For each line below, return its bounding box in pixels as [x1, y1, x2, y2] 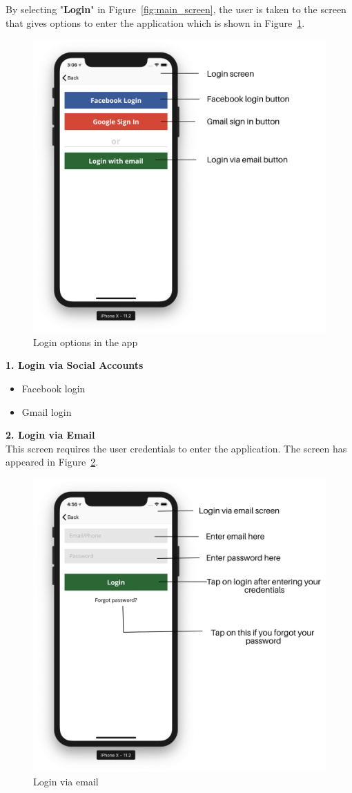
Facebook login [21, 381, 86, 395]
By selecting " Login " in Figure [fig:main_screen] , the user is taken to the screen [6, 2, 346, 16]
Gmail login [21, 404, 72, 419]
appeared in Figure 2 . [6, 455, 99, 469]
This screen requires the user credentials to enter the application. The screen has [6, 441, 347, 455]
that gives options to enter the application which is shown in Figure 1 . [6, 15, 305, 30]
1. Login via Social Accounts [6, 358, 144, 372]
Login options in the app [33, 334, 138, 349]
